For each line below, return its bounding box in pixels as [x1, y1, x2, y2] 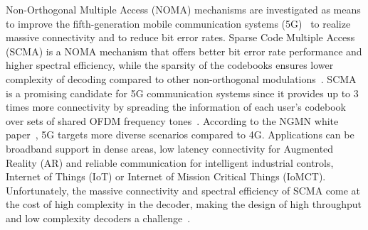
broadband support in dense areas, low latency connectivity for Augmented [6, 141, 334, 155]
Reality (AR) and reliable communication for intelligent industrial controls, [6, 155, 334, 170]
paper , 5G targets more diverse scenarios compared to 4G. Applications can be [6, 127, 354, 142]
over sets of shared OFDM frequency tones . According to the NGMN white [6, 113, 339, 128]
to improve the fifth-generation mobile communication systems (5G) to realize [6, 16, 351, 31]
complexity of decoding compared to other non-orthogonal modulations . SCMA [6, 71, 357, 86]
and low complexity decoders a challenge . [6, 210, 191, 225]
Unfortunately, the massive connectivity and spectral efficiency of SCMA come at [6, 182, 361, 197]
